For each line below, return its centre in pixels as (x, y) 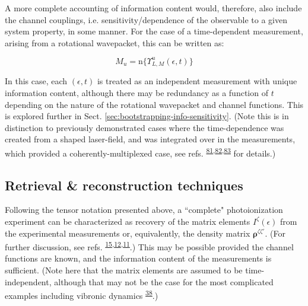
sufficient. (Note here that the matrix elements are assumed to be (124, 270)
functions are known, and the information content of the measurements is (138, 258)
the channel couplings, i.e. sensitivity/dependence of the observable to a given (146, 19)
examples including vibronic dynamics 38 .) (82, 294)
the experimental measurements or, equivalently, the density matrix (128, 233)
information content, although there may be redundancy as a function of (136, 92)
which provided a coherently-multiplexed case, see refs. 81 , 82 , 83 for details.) (140, 152)
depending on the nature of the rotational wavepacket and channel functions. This (154, 104)
